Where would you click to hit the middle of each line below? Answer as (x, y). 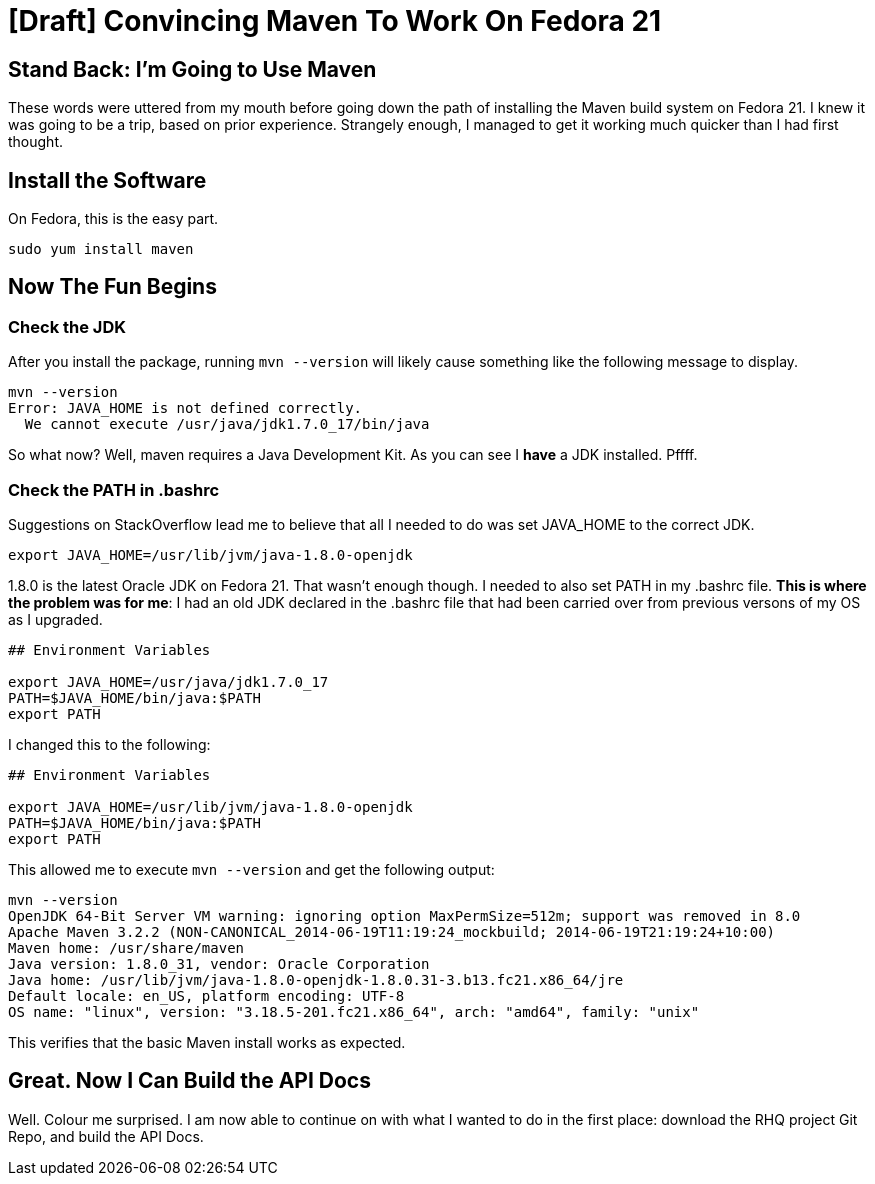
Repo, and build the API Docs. (106, 1136)
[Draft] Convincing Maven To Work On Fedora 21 (335, 21)
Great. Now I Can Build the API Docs (189, 1081)
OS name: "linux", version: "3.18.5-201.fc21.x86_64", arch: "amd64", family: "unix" (354, 1011)
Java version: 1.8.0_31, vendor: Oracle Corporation (219, 963)
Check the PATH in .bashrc (114, 489)
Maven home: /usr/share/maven (126, 947)
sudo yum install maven (101, 249)
